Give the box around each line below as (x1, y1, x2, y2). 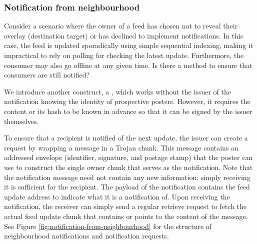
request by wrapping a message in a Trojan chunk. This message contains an (4, 142, 238, 152)
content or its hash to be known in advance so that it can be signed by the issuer (4, 105, 252, 116)
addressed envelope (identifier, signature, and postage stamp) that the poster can (4, 152, 253, 162)
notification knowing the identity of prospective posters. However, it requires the (4, 96, 250, 106)
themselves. (4, 115, 39, 126)
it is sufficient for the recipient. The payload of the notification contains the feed (4, 181, 250, 192)
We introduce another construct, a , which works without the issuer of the (4, 86, 231, 96)
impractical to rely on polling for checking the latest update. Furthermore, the (4, 50, 244, 60)
